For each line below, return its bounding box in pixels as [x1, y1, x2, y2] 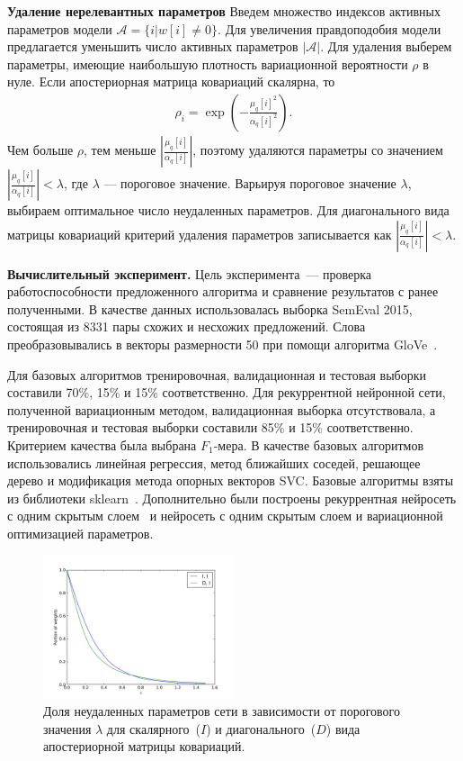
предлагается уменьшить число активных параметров [7, 37, 298, 56]
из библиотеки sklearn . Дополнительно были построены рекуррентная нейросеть [7, 488, 457, 507]
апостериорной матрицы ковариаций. [43, 737, 245, 756]
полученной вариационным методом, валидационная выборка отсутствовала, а [7, 400, 436, 419]
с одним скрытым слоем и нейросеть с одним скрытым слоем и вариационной [7, 506, 443, 525]
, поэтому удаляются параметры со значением [192, 140, 443, 159]
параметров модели [7, 19, 112, 38]
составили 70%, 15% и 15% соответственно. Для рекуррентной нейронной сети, [7, 383, 446, 402]
